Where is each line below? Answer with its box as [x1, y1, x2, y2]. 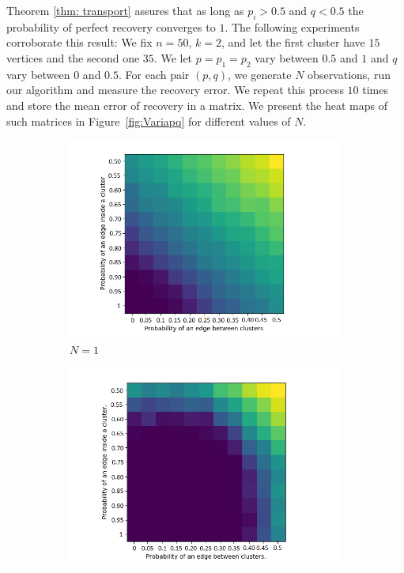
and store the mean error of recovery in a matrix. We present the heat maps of [6, 96, 387, 113]
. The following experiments [225, 18, 360, 35]
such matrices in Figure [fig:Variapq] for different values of [6, 112, 291, 129]
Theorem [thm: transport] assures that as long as [6, 2, 244, 18]
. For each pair [119, 66, 190, 82]
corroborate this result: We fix [6, 34, 153, 51]
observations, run [308, 66, 391, 82]
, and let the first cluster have [221, 34, 365, 51]
